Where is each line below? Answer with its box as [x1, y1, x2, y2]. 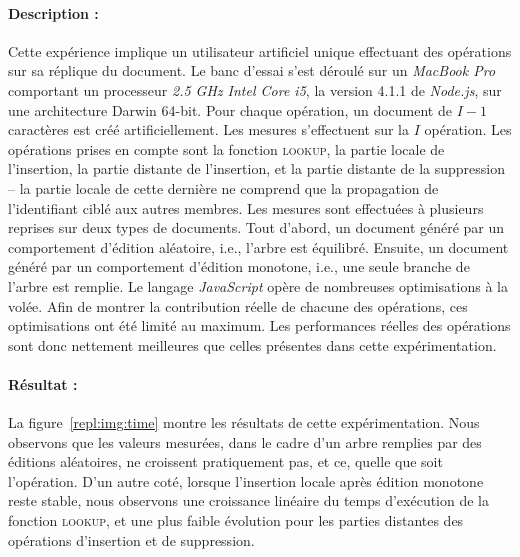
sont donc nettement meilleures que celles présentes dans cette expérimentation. [8, 334, 497, 355]
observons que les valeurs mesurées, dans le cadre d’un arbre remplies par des [8, 431, 482, 452]
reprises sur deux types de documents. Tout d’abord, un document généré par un [8, 217, 505, 238]
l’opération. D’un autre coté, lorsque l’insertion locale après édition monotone [8, 470, 484, 491]
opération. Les [424, 119, 512, 140]
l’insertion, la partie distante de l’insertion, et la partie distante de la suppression [8, 158, 505, 179]
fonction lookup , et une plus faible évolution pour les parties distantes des [8, 510, 464, 531]
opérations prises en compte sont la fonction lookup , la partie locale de [8, 138, 445, 159]
